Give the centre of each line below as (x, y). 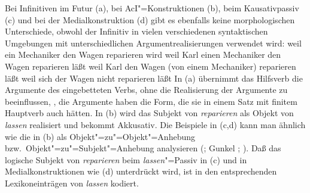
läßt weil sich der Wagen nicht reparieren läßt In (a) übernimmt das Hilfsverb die (154, 78)
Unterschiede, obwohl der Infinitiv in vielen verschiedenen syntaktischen (136, 31)
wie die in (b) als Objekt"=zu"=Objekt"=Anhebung (100, 136)
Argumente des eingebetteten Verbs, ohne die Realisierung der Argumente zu (146, 90)
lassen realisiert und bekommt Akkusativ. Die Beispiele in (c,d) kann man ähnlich (155, 124)
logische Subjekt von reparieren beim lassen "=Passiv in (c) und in (126, 159)
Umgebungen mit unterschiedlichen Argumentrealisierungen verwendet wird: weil (153, 43)
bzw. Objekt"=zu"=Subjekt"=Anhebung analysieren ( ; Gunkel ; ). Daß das (143, 148)
